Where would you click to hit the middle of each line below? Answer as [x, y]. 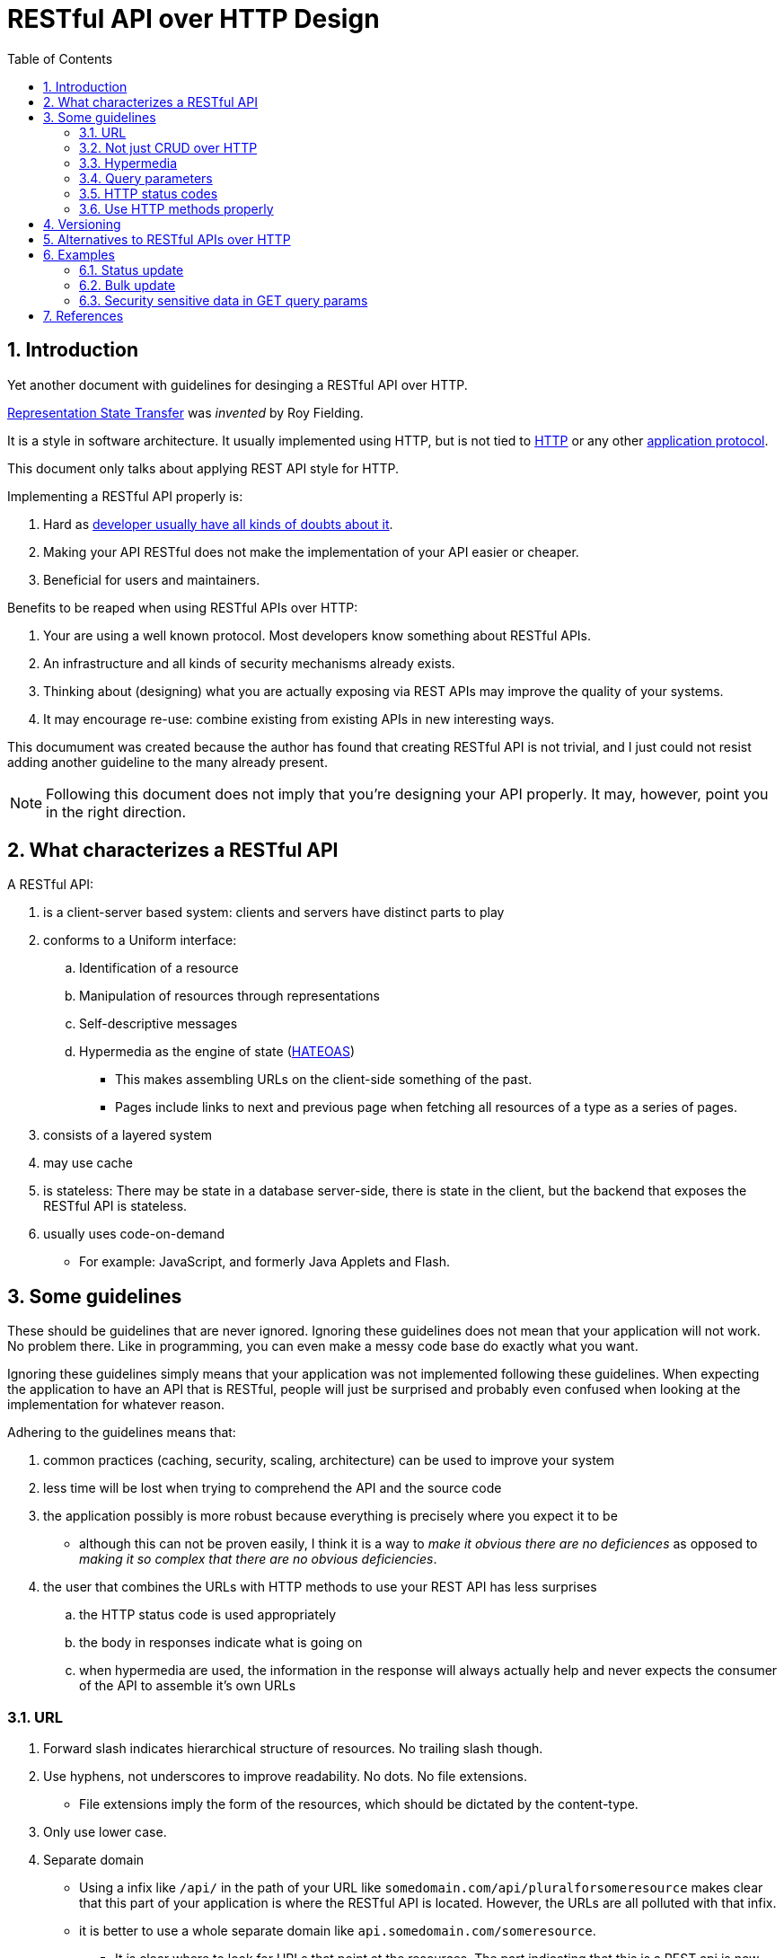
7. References [84, 315]
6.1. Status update [132, 269]
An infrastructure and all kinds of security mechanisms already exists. [249, 663]
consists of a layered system [128, 1135]
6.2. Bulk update [128, 285]
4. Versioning [82, 224]
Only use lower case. [105, 1832]
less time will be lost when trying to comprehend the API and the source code [273, 1488]
